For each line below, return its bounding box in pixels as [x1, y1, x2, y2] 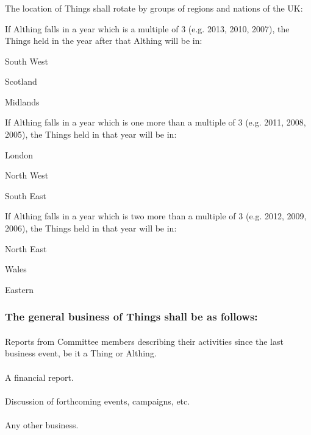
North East [5, 242, 47, 255]
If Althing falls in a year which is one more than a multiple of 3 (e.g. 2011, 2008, [5, 116, 306, 129]
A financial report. [5, 370, 74, 383]
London [5, 148, 34, 161]
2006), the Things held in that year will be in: [5, 222, 177, 235]
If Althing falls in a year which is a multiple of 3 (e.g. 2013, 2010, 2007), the [5, 22, 290, 35]
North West [5, 169, 49, 182]
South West [5, 54, 48, 67]
